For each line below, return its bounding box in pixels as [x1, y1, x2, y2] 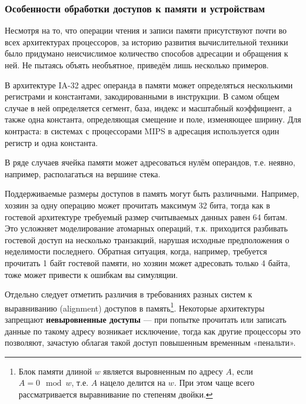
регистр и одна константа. [5, 136, 98, 148]
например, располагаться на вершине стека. [5, 167, 161, 180]
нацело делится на [99, 376, 166, 389]
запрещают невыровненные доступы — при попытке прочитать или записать [5, 313, 287, 325]
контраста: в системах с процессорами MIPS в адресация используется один [5, 124, 280, 137]
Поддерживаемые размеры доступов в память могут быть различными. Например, [5, 187, 300, 200]
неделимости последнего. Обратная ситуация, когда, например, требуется [5, 245, 267, 257]
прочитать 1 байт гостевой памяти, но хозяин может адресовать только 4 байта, [5, 256, 290, 269]
